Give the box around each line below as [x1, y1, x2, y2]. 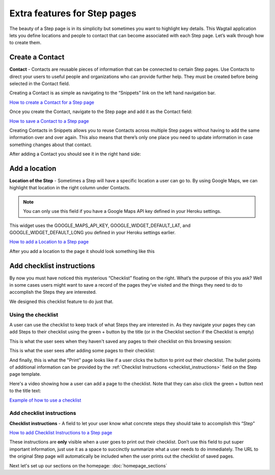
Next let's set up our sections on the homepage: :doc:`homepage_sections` [9, 462, 168, 468]
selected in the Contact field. [9, 80, 70, 87]
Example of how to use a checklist [9, 397, 81, 403]
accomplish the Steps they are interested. [9, 289, 97, 295]
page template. [9, 371, 41, 377]
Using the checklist [9, 311, 59, 318]
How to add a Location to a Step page [9, 239, 89, 245]
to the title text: [9, 387, 41, 394]
